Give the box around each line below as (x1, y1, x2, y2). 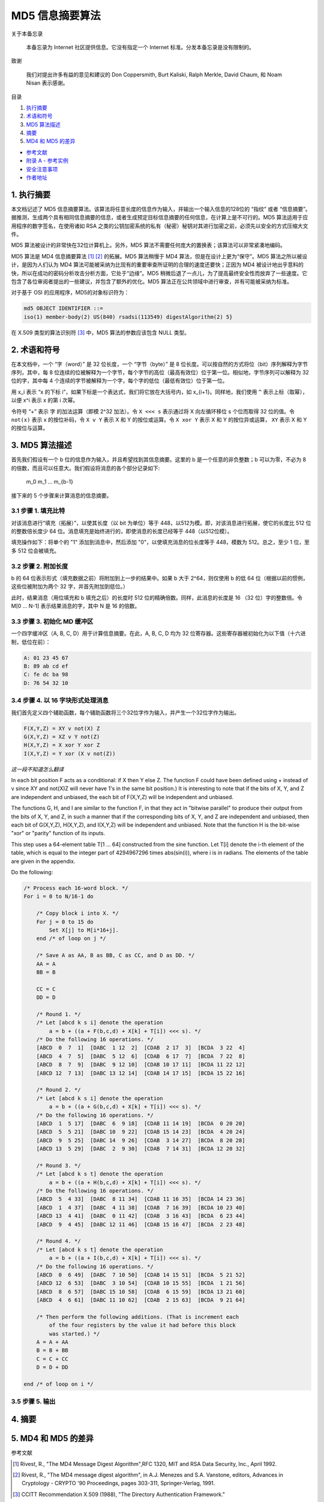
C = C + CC (36, 1355, 68, 1362)
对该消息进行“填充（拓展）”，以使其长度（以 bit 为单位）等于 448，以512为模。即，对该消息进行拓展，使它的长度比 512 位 (11, 519, 311, 526)
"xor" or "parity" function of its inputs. (11, 830, 106, 837)
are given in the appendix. (11, 857, 76, 865)
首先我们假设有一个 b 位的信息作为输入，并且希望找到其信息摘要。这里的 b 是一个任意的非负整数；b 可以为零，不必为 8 (11, 456, 306, 463)
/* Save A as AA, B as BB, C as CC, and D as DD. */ (36, 952, 195, 959)
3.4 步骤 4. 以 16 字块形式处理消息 (11, 696, 109, 705)
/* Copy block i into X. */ (36, 910, 119, 917)
